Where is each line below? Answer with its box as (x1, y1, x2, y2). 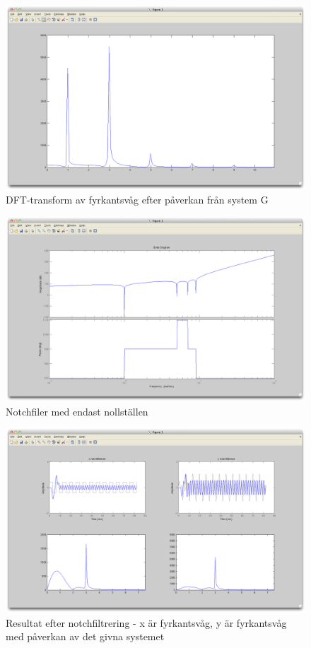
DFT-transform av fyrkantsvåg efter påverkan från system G (6, 192, 269, 207)
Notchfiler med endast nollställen (6, 403, 148, 418)
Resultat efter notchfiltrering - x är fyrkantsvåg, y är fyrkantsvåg (6, 615, 287, 630)
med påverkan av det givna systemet (6, 629, 165, 644)
